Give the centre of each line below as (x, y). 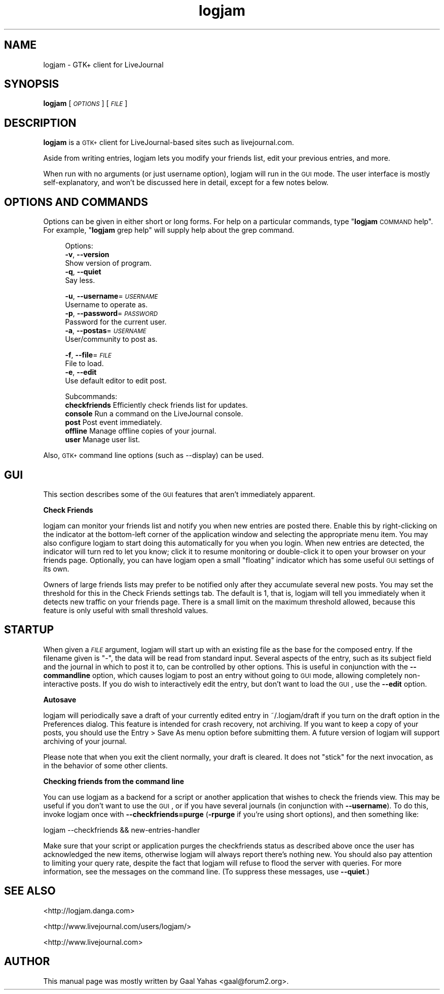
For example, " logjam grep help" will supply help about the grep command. (169, 230)
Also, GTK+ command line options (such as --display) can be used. (154, 455)
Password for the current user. (116, 322)
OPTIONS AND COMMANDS (76, 202)
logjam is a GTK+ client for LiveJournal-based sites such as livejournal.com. (169, 143)
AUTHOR (27, 962)
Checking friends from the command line (114, 781)
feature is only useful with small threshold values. (126, 610)
